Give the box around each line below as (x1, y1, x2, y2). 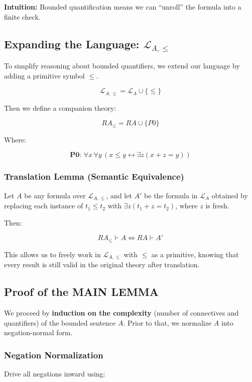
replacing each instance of (4, 200, 83, 211)
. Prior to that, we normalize (123, 317, 212, 328)
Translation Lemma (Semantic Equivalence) (4, 170, 184, 183)
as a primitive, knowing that (151, 249, 239, 259)
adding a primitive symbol (4, 70, 85, 81)
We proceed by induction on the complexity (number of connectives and (4, 308, 239, 318)
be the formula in (144, 190, 198, 200)
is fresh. (205, 200, 229, 211)
